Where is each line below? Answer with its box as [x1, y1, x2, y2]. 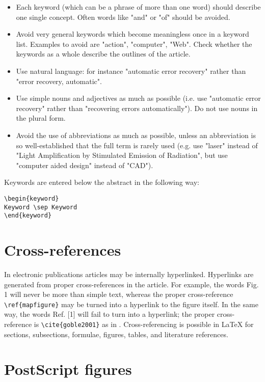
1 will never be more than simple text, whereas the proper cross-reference [4, 289, 233, 299]
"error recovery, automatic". [16, 75, 102, 86]
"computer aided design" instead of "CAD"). [16, 159, 153, 170]
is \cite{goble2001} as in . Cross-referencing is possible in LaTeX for [34, 319, 254, 330]
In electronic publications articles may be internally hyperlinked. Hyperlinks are [4, 269, 254, 279]
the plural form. [16, 113, 66, 123]
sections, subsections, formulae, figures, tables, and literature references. [4, 329, 228, 339]
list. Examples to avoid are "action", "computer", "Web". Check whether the [16, 38, 252, 49]
